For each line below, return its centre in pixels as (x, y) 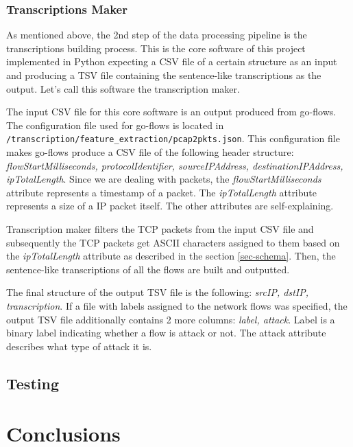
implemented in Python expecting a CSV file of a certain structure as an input (172, 61)
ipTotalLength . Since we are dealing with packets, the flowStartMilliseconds (164, 179)
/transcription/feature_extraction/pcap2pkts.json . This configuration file (173, 138)
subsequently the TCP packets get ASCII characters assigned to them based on (173, 242)
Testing (33, 383)
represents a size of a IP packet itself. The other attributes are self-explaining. (170, 206)
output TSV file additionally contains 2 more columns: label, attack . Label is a (171, 319)
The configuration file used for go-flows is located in (115, 125)
